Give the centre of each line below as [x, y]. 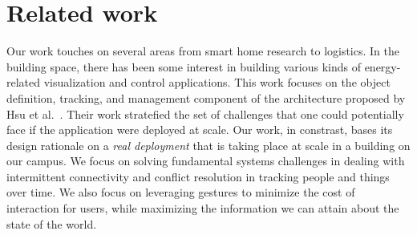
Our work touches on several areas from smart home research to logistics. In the [203, 51]
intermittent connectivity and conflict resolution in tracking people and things [198, 176]
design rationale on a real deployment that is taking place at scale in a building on [208, 145]
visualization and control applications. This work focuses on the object [217, 82]
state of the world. [52, 223]
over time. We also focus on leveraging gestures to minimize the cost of [181, 192]
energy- [383, 66]
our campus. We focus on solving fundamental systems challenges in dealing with [206, 161]
